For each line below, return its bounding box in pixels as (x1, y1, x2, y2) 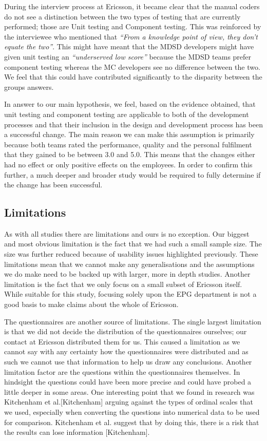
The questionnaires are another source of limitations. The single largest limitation (4, 316, 261, 327)
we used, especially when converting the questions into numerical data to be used (4, 406, 260, 417)
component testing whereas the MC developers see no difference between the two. (4, 61, 260, 72)
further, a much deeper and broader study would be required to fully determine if (4, 169, 261, 180)
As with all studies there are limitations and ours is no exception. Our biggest (4, 228, 250, 239)
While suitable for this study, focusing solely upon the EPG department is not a (4, 289, 257, 299)
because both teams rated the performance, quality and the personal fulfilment (4, 139, 252, 149)
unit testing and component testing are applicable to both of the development (4, 108, 249, 119)
